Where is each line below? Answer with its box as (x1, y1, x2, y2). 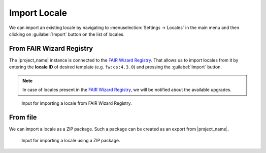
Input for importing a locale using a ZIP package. (21, 137, 120, 143)
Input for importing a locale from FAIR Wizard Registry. (21, 100, 132, 106)
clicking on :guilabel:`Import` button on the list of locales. (9, 31, 125, 37)
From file (9, 113, 37, 122)
